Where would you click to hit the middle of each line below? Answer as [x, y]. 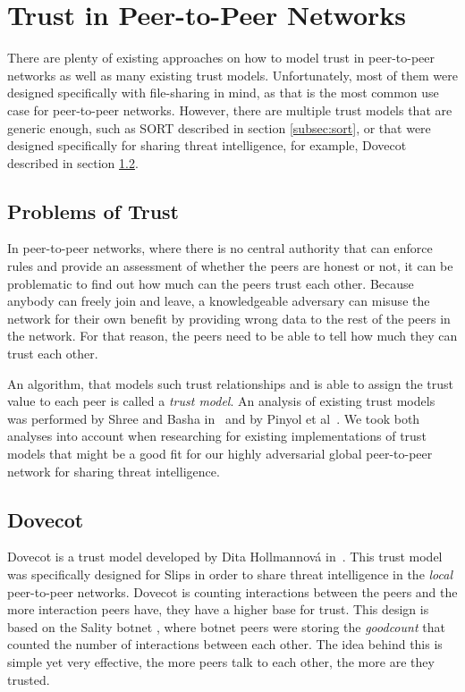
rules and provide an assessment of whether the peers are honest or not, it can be [230, 266]
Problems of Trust [93, 211]
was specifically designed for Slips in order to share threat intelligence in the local [230, 574]
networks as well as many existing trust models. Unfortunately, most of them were [232, 75]
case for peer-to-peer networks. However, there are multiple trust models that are [230, 110]
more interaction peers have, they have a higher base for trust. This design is [218, 609]
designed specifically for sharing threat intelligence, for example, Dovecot [207, 145]
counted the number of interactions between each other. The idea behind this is [225, 644]
